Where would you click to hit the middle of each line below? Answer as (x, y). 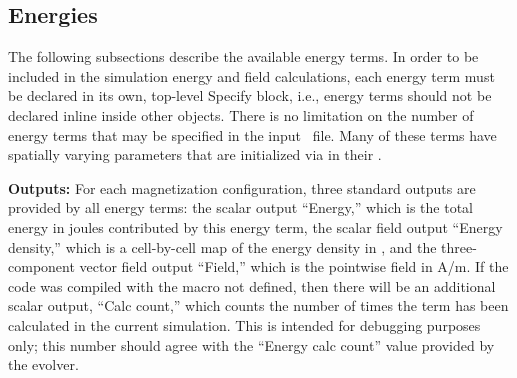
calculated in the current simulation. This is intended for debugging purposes (244, 324)
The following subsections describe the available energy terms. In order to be (243, 56)
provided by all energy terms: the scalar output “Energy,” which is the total (240, 207)
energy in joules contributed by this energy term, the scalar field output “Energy (255, 226)
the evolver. (43, 364)
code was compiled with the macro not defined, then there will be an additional (252, 285)
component (41, 266)
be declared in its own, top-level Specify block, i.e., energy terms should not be (250, 95)
